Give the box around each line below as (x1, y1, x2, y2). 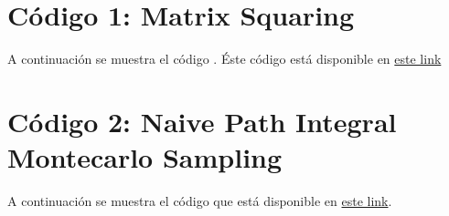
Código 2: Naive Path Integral (7, 102, 397, 139)
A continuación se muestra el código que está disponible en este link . (7, 191, 392, 211)
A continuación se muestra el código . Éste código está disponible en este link (7, 49, 442, 68)
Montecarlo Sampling (7, 139, 283, 176)
